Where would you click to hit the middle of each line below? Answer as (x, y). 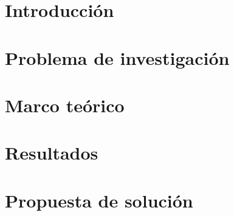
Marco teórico (65, 105)
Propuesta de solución (99, 200)
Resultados (52, 153)
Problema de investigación (117, 57)
